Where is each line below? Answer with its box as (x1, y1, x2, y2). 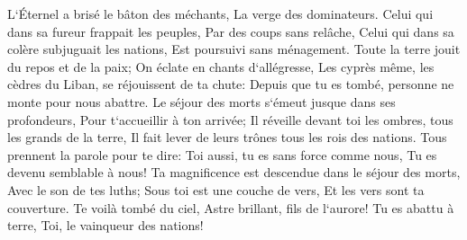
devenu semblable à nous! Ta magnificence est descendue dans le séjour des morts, (7, 163, 461, 182)
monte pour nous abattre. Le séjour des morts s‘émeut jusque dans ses (7, 92, 396, 111)
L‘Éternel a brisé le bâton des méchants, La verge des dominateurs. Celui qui (7, 4, 434, 22)
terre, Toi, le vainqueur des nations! (7, 216, 204, 235)
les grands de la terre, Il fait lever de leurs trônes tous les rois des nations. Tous (7, 128, 447, 147)
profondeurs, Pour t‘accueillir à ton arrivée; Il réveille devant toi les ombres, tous (7, 110, 453, 129)
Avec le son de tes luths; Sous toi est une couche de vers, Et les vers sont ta (7, 180, 425, 199)
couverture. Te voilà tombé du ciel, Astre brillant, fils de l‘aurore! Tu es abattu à (7, 198, 454, 217)
